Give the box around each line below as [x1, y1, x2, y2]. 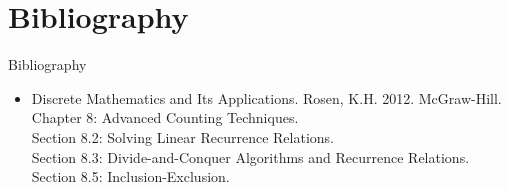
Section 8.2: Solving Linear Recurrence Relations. [31, 126, 334, 147]
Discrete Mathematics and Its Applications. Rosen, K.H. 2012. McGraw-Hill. [31, 87, 502, 108]
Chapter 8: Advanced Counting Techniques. [31, 107, 299, 128]
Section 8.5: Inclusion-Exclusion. [31, 166, 230, 187]
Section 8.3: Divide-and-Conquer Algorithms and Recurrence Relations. [31, 146, 470, 167]
